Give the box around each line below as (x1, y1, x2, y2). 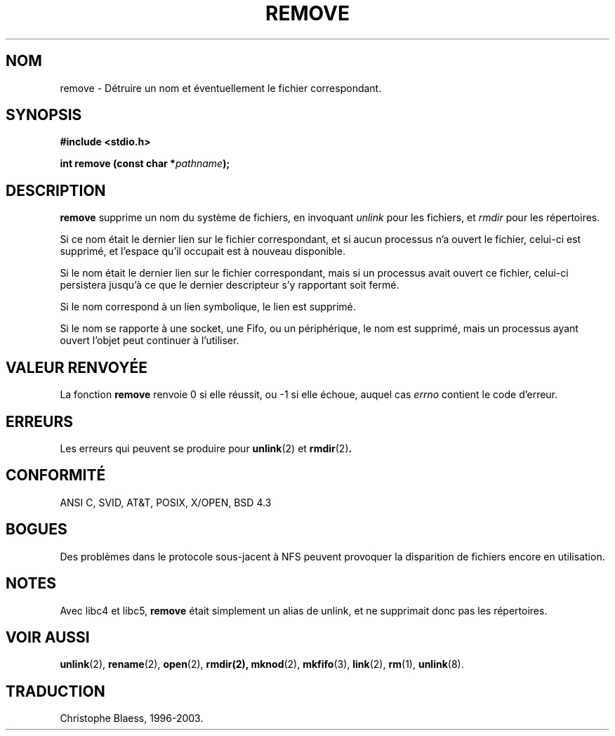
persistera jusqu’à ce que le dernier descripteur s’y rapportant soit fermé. (60, 279, 399, 291)
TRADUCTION (6, 682, 105, 700)
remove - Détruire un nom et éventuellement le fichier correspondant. (60, 81, 382, 94)
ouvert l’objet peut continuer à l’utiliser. (60, 334, 239, 347)
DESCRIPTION (6, 181, 106, 199)
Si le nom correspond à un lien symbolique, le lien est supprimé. (60, 301, 356, 313)
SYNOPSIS (6, 106, 82, 124)
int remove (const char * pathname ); (60, 157, 230, 170)
